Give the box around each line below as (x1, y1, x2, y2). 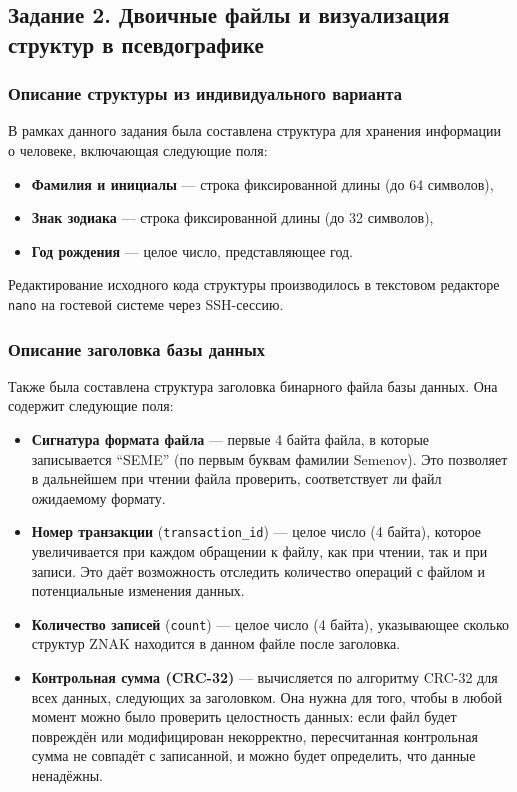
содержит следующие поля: (8, 395, 174, 416)
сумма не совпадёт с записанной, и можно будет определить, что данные (31, 745, 476, 766)
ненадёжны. (31, 765, 104, 786)
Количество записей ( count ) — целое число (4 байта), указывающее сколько (31, 613, 509, 634)
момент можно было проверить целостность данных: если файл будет (31, 706, 457, 727)
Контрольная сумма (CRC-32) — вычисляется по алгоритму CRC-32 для (31, 667, 498, 688)
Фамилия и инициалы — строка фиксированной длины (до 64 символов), (31, 173, 494, 194)
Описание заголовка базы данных (8, 336, 265, 361)
